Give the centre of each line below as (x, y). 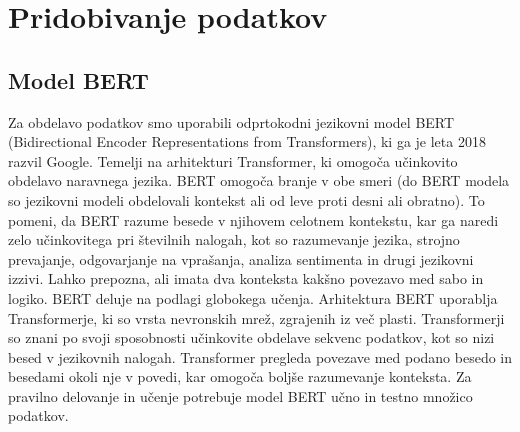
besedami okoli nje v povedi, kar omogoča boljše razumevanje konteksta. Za (240, 376)
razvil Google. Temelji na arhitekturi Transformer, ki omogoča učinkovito (233, 160)
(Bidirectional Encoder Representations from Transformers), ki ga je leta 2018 (247, 141)
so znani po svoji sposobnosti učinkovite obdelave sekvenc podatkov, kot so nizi (251, 337)
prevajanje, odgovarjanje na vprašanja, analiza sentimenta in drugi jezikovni (241, 258)
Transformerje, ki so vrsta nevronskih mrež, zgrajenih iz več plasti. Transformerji (256, 317)
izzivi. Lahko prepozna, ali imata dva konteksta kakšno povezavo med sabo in (246, 278)
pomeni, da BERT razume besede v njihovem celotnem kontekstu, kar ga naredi (253, 219)
